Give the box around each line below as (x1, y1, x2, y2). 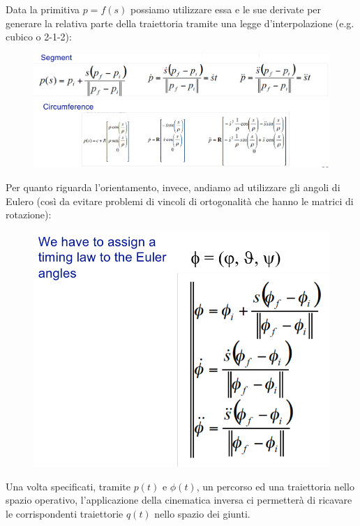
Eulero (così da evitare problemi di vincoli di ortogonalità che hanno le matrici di (6, 193, 354, 208)
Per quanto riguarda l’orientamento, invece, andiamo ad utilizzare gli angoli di (6, 180, 340, 195)
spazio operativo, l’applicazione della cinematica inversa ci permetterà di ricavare (6, 493, 352, 507)
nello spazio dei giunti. (154, 506, 250, 520)
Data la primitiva (6, 2, 80, 16)
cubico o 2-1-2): (6, 29, 72, 44)
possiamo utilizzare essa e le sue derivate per (130, 2, 322, 16)
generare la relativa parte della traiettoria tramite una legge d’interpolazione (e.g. (6, 15, 354, 30)
